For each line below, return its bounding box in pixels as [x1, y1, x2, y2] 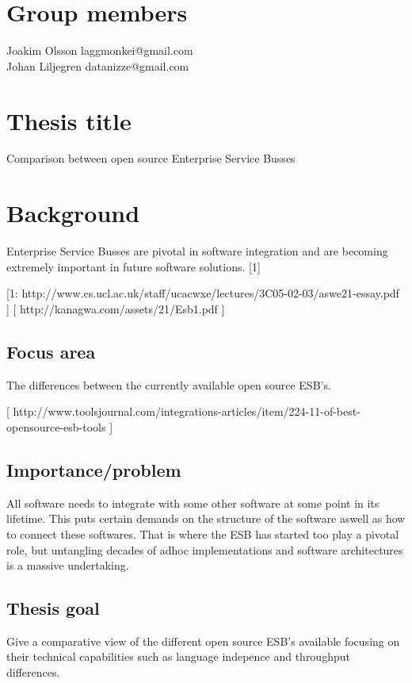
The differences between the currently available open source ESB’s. [6, 376, 331, 393]
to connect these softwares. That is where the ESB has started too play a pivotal [6, 525, 399, 542]
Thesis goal [6, 596, 100, 620]
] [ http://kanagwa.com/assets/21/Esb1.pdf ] [6, 300, 225, 317]
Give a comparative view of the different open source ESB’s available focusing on [6, 632, 400, 649]
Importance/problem [6, 457, 181, 482]
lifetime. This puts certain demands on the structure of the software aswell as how [6, 510, 406, 527]
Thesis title [6, 104, 132, 136]
